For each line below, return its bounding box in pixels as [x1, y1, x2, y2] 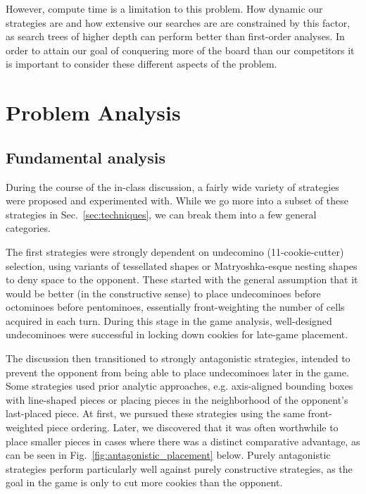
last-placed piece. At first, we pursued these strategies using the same [6, 406, 305, 421]
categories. [6, 221, 51, 235]
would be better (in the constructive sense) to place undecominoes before [6, 285, 321, 300]
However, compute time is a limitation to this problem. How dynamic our [6, 1, 323, 16]
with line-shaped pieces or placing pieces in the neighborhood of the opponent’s [6, 392, 348, 407]
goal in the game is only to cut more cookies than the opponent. [6, 475, 283, 490]
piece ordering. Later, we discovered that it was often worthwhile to [46, 420, 339, 435]
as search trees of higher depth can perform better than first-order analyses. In [6, 29, 345, 44]
